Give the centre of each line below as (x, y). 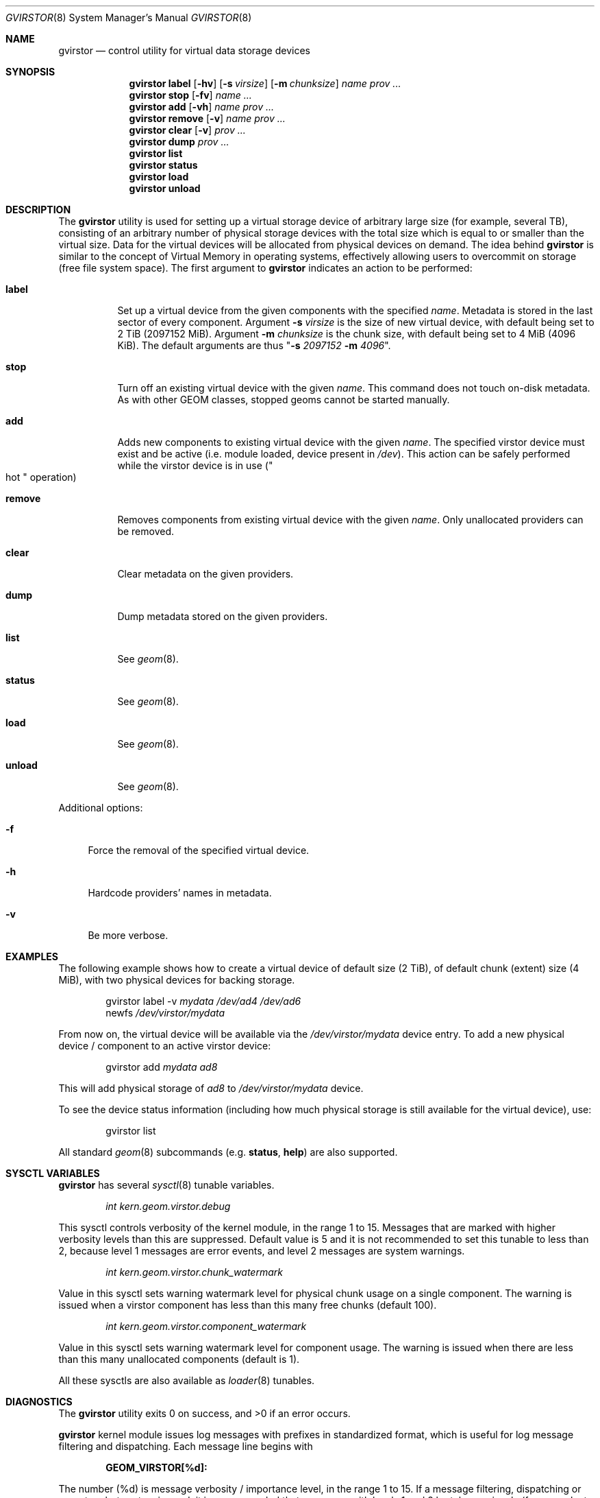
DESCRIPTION (38, 210)
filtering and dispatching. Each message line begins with (186, 1446)
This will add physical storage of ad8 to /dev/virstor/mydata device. (211, 1088)
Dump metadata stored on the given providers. (223, 616)
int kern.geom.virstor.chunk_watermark (194, 1272)
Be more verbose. (128, 935)
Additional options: (101, 808)
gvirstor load (159, 177)
